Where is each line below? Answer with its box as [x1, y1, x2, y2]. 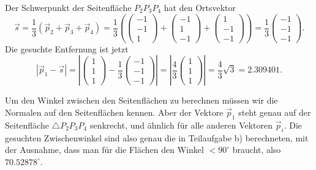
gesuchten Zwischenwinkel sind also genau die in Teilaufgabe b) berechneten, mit [5, 131, 309, 144]
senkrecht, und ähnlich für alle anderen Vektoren [89, 118, 273, 131]
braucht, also [232, 143, 281, 156]
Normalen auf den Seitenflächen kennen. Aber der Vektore [5, 106, 224, 118]
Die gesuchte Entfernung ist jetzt [5, 42, 129, 55]
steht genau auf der [238, 106, 311, 118]
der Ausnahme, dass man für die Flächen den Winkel [5, 143, 204, 156]
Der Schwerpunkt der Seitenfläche [5, 1, 132, 13]
